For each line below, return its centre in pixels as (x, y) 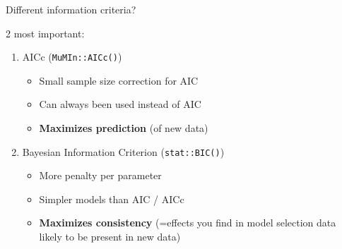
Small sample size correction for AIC (119, 80)
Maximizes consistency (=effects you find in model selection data (188, 223)
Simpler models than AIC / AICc (112, 199)
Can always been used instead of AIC (120, 104)
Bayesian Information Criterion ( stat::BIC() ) (123, 151)
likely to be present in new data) (110, 237)
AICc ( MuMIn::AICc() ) (72, 57)
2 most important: (45, 33)
